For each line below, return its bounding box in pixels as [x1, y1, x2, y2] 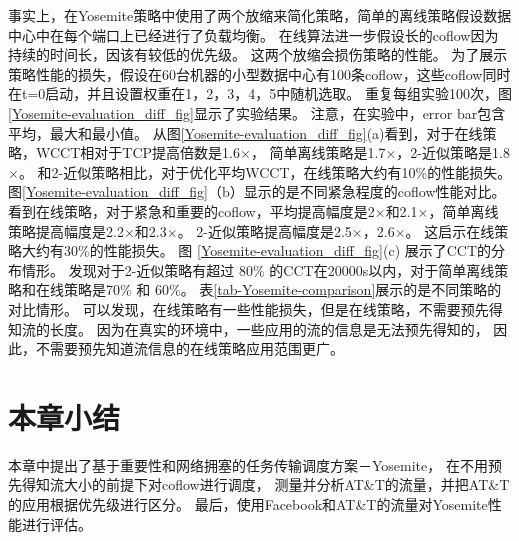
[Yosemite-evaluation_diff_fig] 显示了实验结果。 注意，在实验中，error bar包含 [8, 102, 506, 123]
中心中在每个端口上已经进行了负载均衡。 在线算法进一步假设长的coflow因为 [8, 24, 499, 45]
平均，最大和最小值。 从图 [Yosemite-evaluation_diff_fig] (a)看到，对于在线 [8, 122, 483, 143]
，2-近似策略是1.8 [396, 142, 510, 163]
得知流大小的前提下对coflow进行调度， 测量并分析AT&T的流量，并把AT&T [21, 474, 510, 495]
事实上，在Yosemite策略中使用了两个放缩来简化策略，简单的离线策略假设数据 [8, 5, 512, 25]
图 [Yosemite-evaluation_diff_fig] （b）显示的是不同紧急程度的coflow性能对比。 [8, 181, 506, 202]
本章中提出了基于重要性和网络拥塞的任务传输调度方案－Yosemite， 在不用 [8, 454, 488, 475]
